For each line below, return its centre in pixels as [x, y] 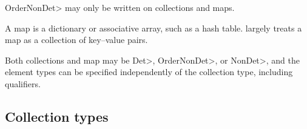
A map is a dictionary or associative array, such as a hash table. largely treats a [153, 28]
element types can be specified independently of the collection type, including [149, 72]
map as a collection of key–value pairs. [76, 40]
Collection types [57, 116]
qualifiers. [23, 83]
